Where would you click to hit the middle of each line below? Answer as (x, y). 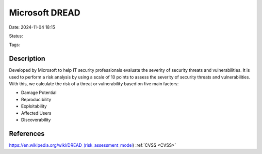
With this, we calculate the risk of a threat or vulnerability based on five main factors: (94, 84)
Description (27, 59)
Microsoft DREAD (45, 13)
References (27, 133)
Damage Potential (39, 92)
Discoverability (36, 120)
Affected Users (36, 113)
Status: (16, 36)
